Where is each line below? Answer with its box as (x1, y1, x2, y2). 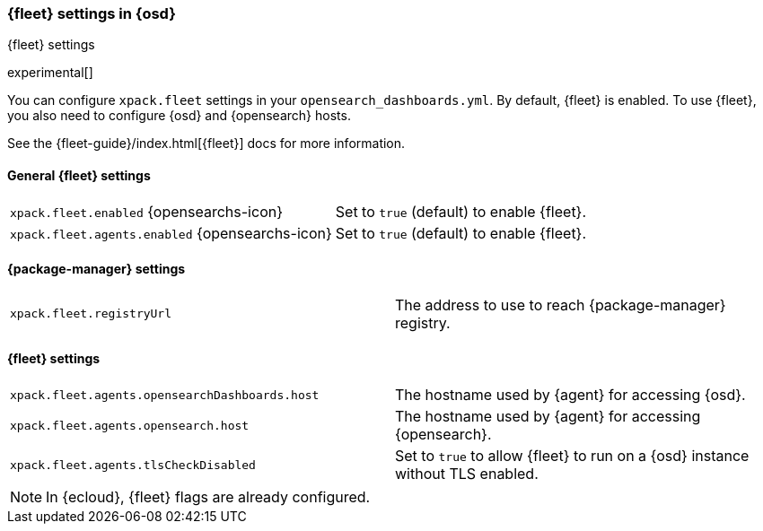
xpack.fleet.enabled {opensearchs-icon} (10, 202, 283, 221)
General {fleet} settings (7, 167, 151, 183)
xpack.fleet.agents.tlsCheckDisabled (10, 457, 256, 472)
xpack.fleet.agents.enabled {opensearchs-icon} (10, 223, 332, 242)
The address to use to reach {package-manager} (395, 295, 726, 314)
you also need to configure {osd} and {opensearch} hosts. (7, 108, 351, 124)
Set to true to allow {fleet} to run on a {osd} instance (395, 447, 750, 466)
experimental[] (7, 65, 93, 81)
